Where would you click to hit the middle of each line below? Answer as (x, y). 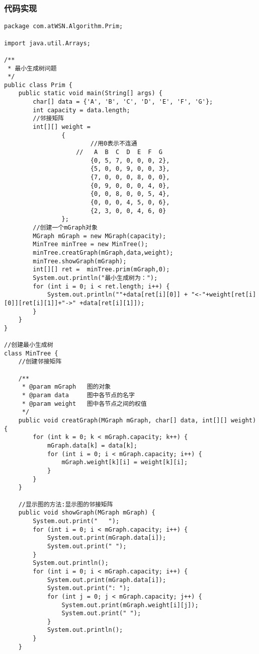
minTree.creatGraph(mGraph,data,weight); (103, 252)
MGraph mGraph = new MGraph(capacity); (100, 236)
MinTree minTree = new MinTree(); (91, 244)
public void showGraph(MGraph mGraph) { (87, 513)
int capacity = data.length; (81, 110)
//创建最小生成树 (29, 345)
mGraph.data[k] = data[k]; (92, 446)
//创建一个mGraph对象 (65, 227)
